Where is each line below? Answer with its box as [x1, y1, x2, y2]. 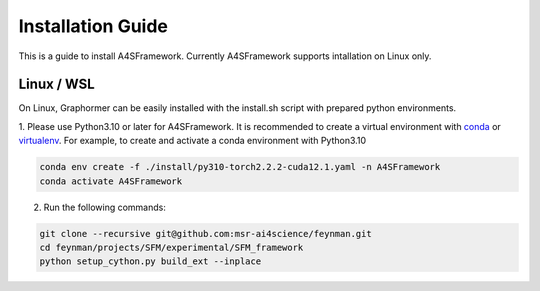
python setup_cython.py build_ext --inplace [39, 256, 262, 267]
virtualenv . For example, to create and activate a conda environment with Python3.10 [18, 135, 367, 147]
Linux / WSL [18, 76, 95, 93]
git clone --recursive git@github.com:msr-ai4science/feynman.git [39, 228, 372, 239]
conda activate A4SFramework [39, 175, 183, 187]
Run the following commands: [43, 201, 167, 213]
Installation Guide [18, 15, 169, 37]
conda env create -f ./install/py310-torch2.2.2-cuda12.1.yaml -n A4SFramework [39, 161, 441, 173]
